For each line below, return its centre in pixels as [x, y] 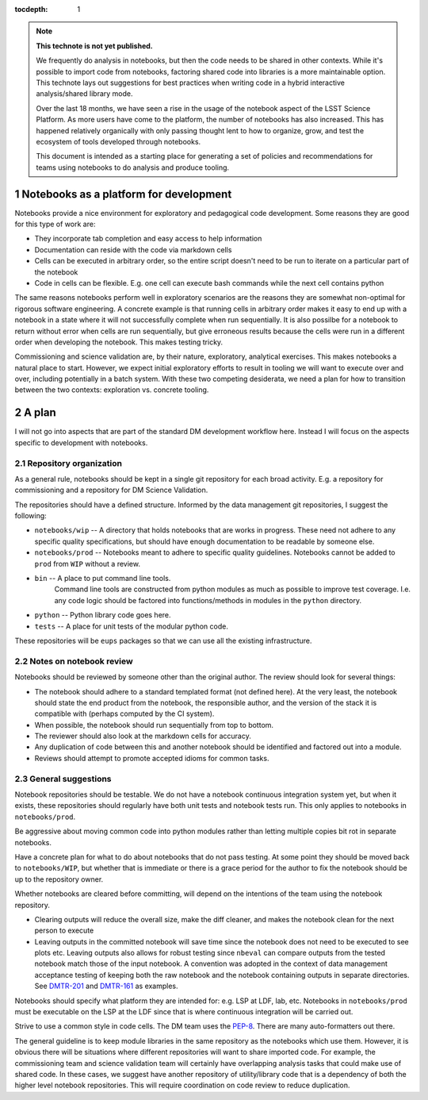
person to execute [64, 931]
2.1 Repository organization [69, 463]
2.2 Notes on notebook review [74, 661]
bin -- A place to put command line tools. [103, 579]
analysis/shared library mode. [84, 94]
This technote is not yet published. [95, 46]
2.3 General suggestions [63, 779]
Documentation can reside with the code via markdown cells [133, 249]
